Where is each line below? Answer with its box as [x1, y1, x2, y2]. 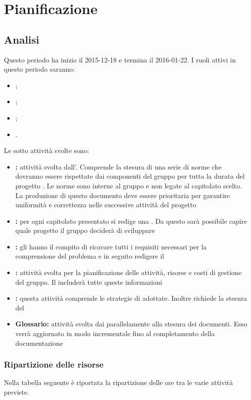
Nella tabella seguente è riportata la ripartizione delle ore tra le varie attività [4, 377, 233, 387]
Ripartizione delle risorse [4, 358, 104, 370]
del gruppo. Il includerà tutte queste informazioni [15, 277, 162, 287]
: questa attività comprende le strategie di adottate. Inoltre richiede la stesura [15, 293, 247, 303]
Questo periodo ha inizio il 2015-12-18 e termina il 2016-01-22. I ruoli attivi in [4, 54, 236, 64]
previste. [4, 387, 29, 397]
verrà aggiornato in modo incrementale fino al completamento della [15, 328, 215, 338]
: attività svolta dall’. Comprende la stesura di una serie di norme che [15, 161, 222, 171]
